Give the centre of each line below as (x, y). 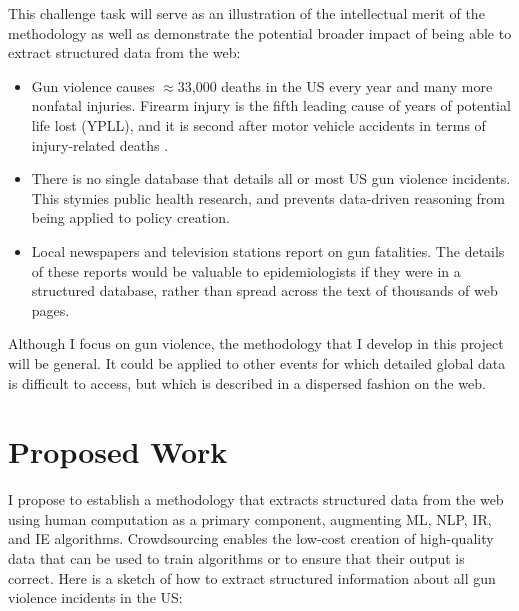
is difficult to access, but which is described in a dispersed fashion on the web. (247, 382)
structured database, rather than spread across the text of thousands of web (264, 290)
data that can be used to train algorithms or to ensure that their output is (236, 558)
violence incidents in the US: (95, 597)
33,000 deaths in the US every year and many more (335, 85)
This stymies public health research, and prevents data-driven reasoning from (268, 197)
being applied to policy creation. (130, 217)
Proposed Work (118, 451)
